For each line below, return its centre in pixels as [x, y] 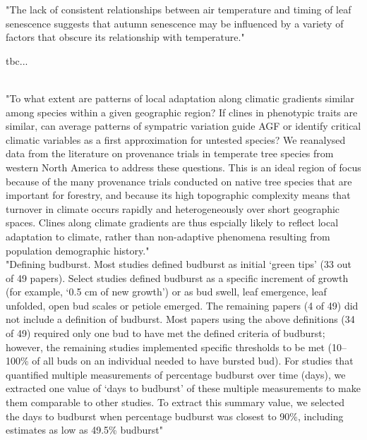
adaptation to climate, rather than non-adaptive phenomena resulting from [168, 236]
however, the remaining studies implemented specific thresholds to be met [165, 347]
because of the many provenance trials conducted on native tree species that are [179, 181]
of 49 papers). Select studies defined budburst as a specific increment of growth [177, 277]
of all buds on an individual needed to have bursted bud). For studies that [193, 361]
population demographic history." [78, 250]
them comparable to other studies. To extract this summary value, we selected [175, 402]
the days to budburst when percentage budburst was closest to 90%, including [175, 416]
